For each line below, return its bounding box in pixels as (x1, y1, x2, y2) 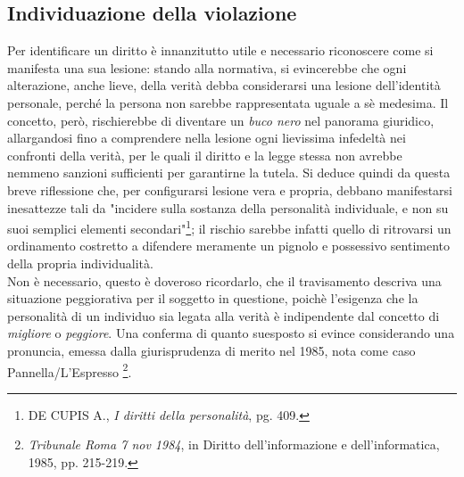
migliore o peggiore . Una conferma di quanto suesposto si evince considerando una (7, 324, 455, 342)
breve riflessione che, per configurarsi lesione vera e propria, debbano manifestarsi (7, 180, 452, 199)
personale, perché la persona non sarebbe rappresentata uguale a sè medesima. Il (7, 93, 449, 111)
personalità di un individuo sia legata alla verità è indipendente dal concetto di (7, 306, 440, 325)
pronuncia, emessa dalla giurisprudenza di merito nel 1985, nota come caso (7, 341, 416, 359)
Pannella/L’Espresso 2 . (7, 359, 132, 381)
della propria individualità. (7, 253, 153, 272)
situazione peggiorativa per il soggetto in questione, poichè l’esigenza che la (7, 289, 418, 308)
